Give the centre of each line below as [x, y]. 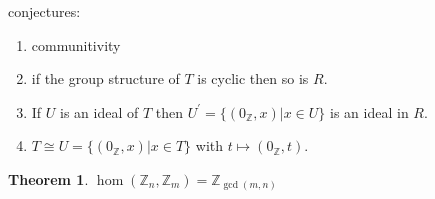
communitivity [76, 44]
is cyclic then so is [253, 78]
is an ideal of [99, 111]
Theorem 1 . [48, 178]
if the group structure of [105, 78]
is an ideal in [369, 111]
